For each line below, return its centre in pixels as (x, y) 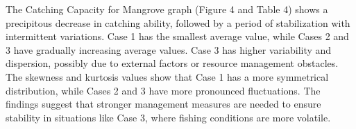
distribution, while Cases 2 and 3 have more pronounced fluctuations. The (163, 90)
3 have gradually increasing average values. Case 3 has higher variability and (169, 49)
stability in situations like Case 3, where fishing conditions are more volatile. (168, 117)
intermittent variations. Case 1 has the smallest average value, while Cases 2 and (177, 36)
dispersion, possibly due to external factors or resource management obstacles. (172, 63)
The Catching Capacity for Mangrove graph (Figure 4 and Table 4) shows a (167, 9)
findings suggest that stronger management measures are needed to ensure (163, 104)
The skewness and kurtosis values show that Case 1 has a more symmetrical (167, 76)
